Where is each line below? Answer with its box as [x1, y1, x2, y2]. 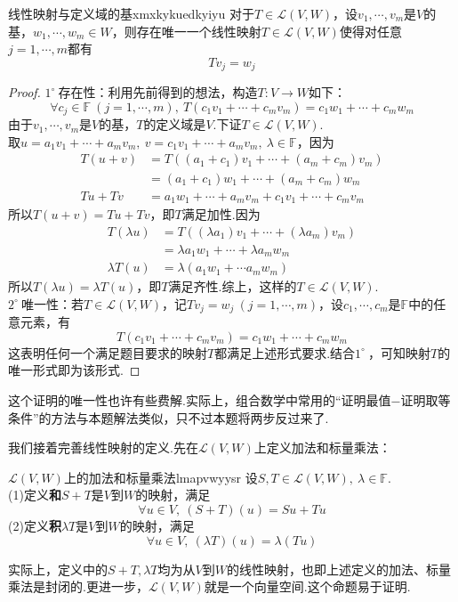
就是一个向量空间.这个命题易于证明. [204, 577, 411, 596]
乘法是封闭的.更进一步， [8, 577, 149, 596]
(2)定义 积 [8, 516, 61, 534]
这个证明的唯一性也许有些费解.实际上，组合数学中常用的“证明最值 [8, 390, 391, 409]
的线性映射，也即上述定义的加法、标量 [226, 559, 451, 578]
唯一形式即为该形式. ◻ [8, 361, 141, 379]
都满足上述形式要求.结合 [214, 343, 356, 362]
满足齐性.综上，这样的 [168, 277, 297, 296]
